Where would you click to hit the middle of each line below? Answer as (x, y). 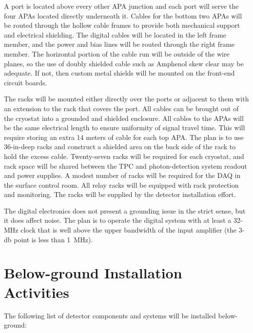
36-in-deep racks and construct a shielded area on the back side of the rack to (120, 147)
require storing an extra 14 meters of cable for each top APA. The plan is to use (124, 137)
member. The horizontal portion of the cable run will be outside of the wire (117, 53)
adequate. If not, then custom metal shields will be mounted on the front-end (119, 73)
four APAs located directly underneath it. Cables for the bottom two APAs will (123, 15)
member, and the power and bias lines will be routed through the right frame (119, 44)
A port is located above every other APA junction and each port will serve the (121, 6)
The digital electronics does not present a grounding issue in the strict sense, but (125, 210)
